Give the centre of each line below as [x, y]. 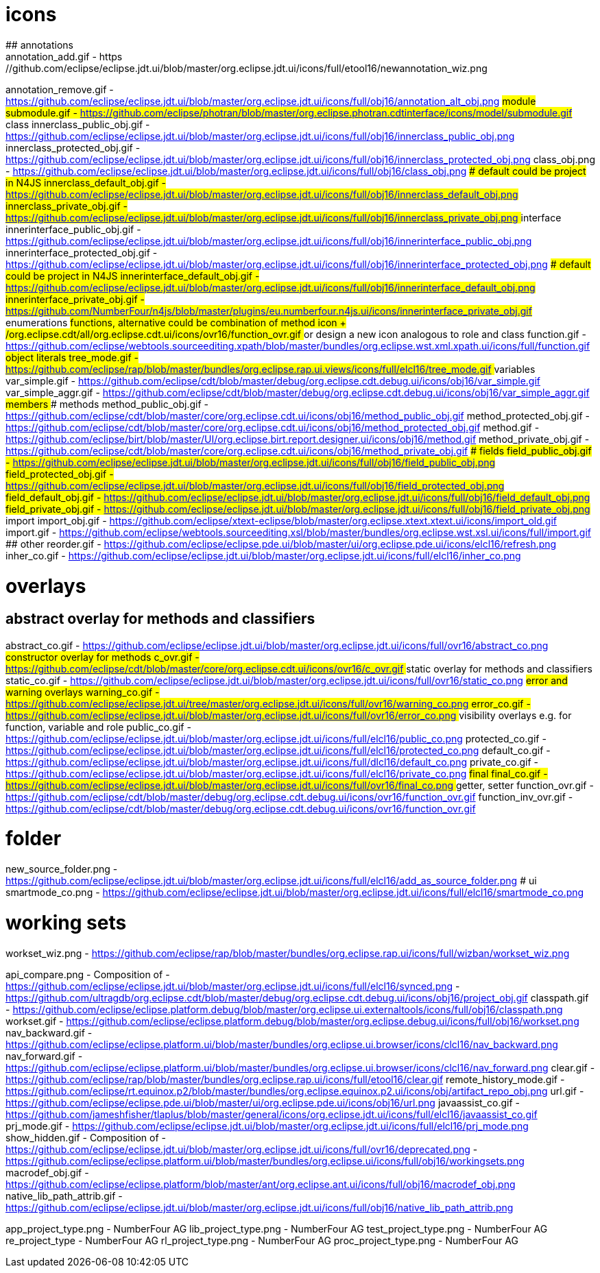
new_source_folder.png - [62, 869]
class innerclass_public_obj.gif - [78, 124]
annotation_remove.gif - [60, 89]
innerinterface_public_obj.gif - [73, 229]
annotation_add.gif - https [64, 56]
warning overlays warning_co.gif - [83, 692]
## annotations [40, 45]
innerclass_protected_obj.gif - [73, 147]
